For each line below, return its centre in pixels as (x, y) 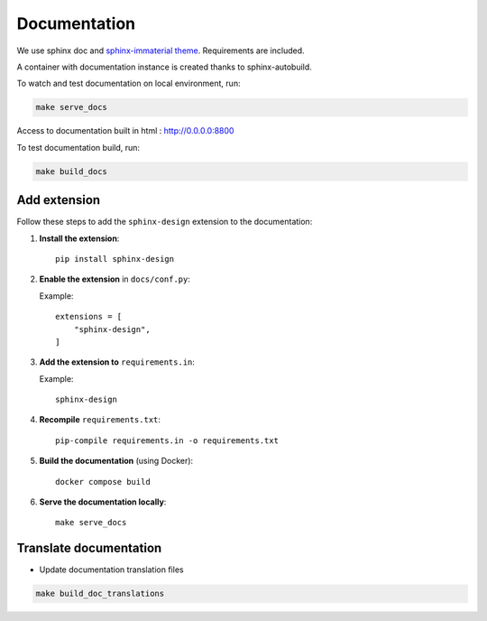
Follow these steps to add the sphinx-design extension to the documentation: (165, 222)
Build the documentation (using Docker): (116, 461)
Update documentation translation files (111, 570)
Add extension (59, 200)
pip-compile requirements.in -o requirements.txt (167, 440)
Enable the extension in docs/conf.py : (115, 279)
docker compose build (103, 482)
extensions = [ (89, 317)
